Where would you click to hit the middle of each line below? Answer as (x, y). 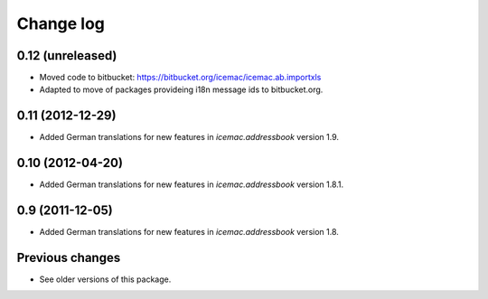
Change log (61, 23)
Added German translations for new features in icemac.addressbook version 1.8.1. (192, 184)
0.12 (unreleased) (67, 56)
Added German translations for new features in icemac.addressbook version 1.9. (189, 137)
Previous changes (69, 257)
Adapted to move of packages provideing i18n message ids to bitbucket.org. (181, 89)
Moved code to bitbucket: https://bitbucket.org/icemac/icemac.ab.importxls (180, 78)
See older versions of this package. (105, 279)
